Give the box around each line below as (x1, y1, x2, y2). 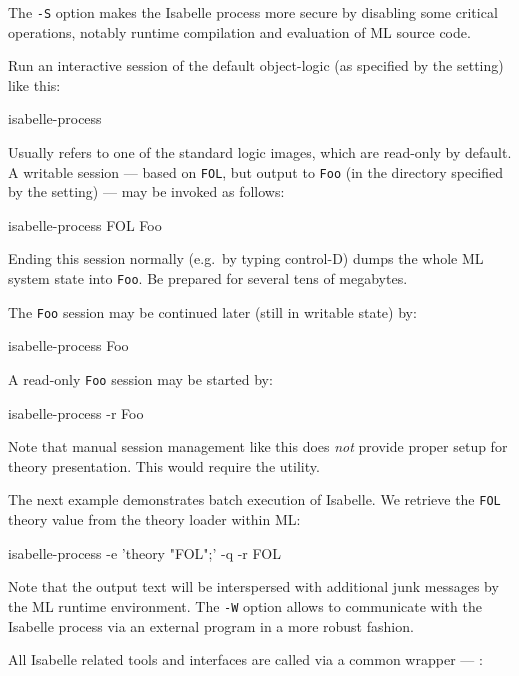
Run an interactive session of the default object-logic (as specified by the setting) (8, 55, 504, 76)
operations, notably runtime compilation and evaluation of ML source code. (8, 21, 471, 42)
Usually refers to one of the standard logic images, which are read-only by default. (8, 142, 512, 163)
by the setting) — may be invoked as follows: (8, 181, 285, 202)
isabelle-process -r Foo (8, 402, 144, 423)
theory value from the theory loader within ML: (8, 509, 301, 530)
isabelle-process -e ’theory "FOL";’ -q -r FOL (8, 542, 281, 563)
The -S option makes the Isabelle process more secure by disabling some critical (8, 2, 498, 22)
